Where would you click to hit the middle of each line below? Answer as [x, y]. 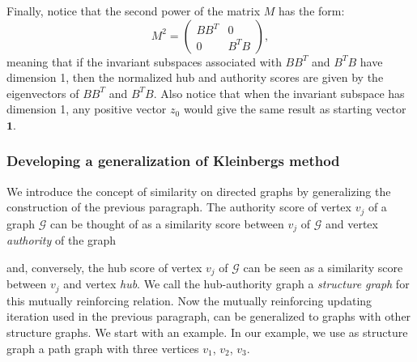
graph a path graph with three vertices [103, 348]
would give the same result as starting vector [295, 109]
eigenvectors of [43, 93]
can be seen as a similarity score [323, 267]
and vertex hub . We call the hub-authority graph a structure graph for [236, 284]
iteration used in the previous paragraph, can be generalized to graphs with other [209, 316]
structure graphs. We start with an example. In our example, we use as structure [207, 332]
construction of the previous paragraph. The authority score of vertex [179, 207]
